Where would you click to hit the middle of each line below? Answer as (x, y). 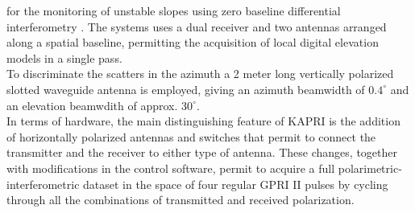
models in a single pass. (64, 57)
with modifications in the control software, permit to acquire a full (171, 168)
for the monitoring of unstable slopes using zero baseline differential (174, 10)
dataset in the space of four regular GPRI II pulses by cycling (236, 184)
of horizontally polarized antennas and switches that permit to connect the (191, 136)
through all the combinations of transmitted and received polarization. (181, 200)
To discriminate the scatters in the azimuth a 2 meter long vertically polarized (200, 74)
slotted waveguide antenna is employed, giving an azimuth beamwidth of (186, 89)
